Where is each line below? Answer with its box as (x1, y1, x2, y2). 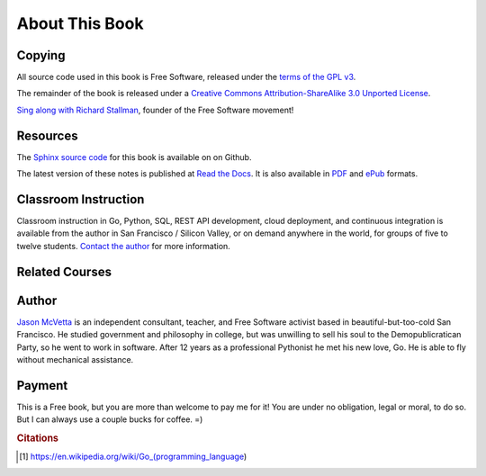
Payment (16, 378, 68, 393)
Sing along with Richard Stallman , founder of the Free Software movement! (16, 104, 294, 115)
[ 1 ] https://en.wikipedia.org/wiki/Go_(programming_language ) (19, 451, 247, 463)
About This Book (16, 13, 144, 33)
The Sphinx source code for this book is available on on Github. (16, 151, 252, 162)
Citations (16, 432, 58, 445)
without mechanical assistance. (16, 354, 134, 364)
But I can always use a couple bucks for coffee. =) (16, 414, 203, 425)
